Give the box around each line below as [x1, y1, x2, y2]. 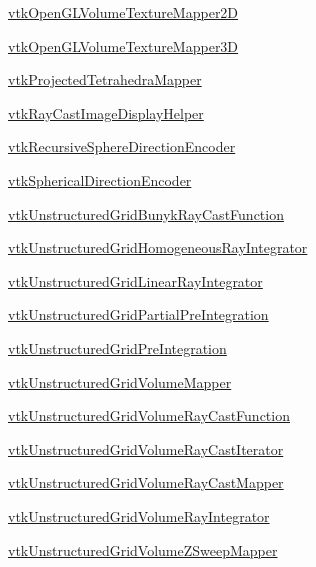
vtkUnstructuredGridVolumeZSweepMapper [8, 539, 278, 560]
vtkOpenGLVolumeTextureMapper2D [8, 2, 239, 22]
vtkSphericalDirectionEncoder [8, 169, 192, 190]
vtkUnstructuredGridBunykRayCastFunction [8, 203, 284, 224]
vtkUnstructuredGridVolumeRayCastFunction [8, 405, 290, 426]
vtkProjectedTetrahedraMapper [8, 69, 202, 90]
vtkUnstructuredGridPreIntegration [8, 337, 227, 358]
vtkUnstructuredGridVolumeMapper [8, 371, 232, 392]
